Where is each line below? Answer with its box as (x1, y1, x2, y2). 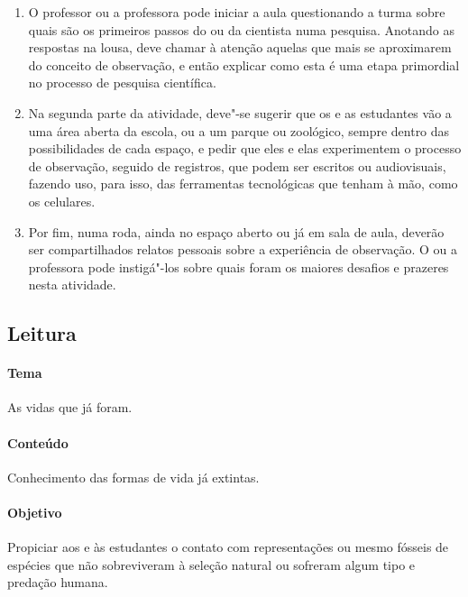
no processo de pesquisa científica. (28, 73, 216, 92)
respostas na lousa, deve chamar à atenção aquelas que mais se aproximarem (28, 38, 452, 57)
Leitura (7, 319, 77, 347)
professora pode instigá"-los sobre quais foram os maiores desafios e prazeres (28, 257, 449, 276)
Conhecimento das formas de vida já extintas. (7, 467, 260, 486)
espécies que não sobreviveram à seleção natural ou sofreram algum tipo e (7, 555, 416, 574)
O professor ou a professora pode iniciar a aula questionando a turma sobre (28, 3, 445, 21)
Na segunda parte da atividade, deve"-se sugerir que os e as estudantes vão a (28, 103, 452, 122)
